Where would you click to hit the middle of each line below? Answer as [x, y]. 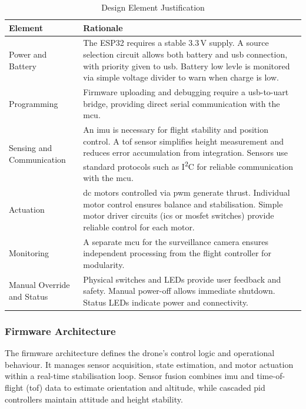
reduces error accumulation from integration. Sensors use [186, 152]
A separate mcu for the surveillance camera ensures [176, 241]
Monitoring [29, 253]
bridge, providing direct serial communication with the [182, 103]
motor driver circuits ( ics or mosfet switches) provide [179, 215]
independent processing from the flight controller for [177, 253]
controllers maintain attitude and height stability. [94, 399]
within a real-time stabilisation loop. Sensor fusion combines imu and [129, 376]
